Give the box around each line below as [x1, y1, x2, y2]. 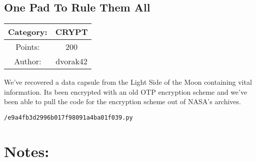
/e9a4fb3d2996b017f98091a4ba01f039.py [4, 114, 133, 121]
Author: [14, 55, 41, 67]
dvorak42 [55, 55, 87, 67]
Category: [8, 26, 47, 38]
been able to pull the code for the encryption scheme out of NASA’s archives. [4, 96, 241, 107]
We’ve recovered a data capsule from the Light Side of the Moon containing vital [4, 77, 252, 87]
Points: [15, 41, 40, 53]
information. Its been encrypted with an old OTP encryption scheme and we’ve [4, 86, 247, 97]
